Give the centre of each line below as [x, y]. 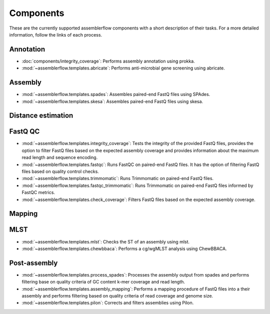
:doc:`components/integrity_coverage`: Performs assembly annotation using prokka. [108, 61]
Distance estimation [41, 116]
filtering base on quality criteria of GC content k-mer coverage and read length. [103, 282]
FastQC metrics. [38, 192]
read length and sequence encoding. [60, 157]
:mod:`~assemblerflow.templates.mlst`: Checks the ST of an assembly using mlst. [106, 241]
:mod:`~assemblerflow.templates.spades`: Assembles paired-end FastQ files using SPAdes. [116, 94]
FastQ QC [24, 132]
